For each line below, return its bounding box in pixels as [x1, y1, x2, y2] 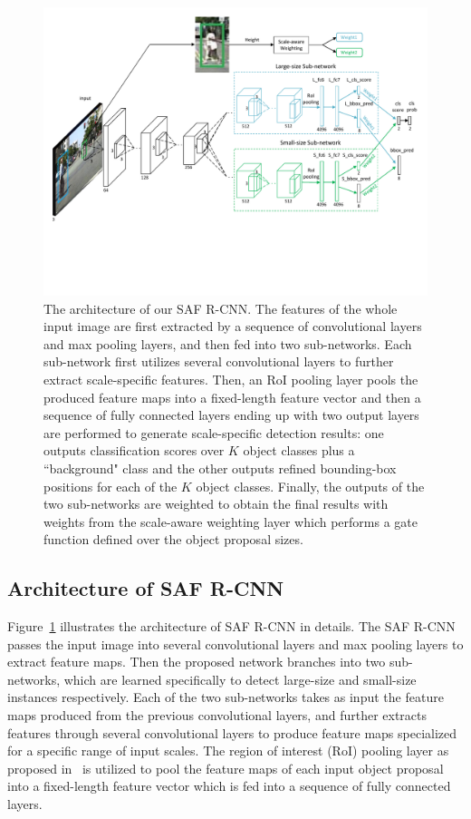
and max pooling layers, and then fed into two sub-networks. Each [43, 334, 412, 353]
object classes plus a [243, 441, 355, 460]
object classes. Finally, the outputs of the [196, 476, 425, 495]
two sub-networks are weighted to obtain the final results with [43, 494, 389, 513]
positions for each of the [43, 476, 178, 495]
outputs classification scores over [43, 441, 225, 460]
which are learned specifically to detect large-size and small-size [63, 669, 417, 688]
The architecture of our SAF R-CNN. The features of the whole [43, 298, 398, 317]
